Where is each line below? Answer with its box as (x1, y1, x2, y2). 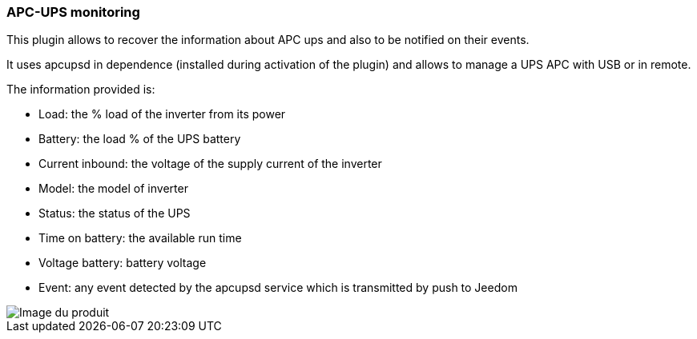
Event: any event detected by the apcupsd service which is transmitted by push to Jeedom (38, 281, 518, 295)
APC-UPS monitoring (6, 4, 140, 20)
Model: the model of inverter (38, 181, 188, 196)
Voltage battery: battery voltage (38, 256, 207, 270)
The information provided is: (6, 82, 155, 97)
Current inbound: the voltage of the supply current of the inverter (38, 157, 382, 171)
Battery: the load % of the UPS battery (38, 132, 241, 146)
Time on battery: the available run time (38, 231, 242, 245)
